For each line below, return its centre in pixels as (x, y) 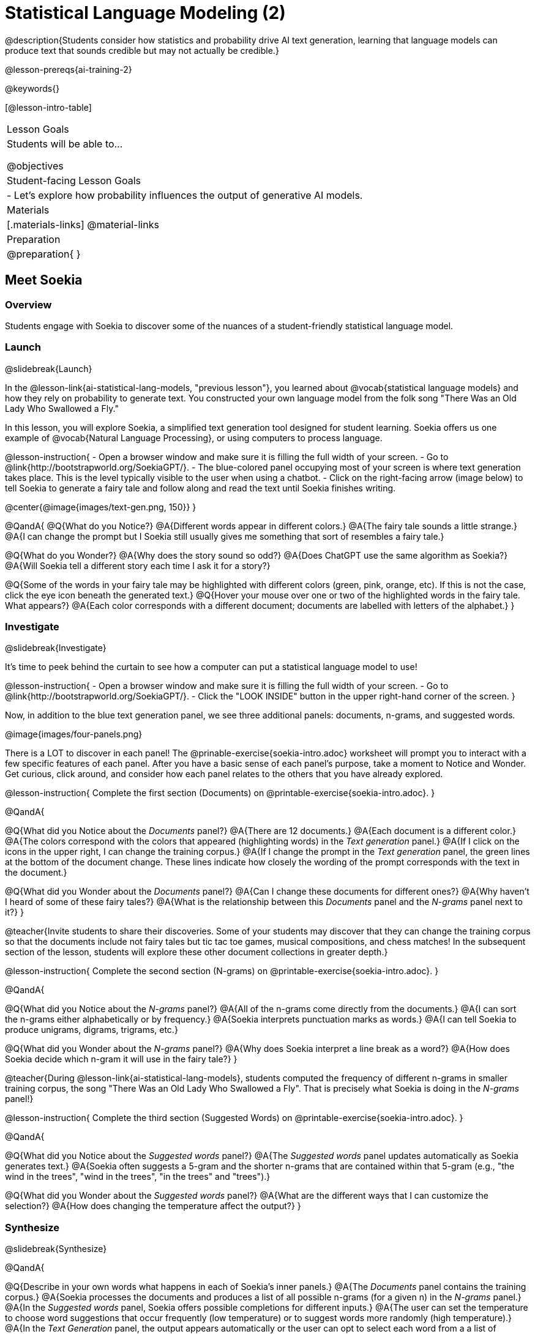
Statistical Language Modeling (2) (145, 13)
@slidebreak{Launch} (49, 368)
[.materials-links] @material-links (83, 224)
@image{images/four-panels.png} (74, 734)
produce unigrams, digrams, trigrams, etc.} (92, 1030)
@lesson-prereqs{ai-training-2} (69, 69)
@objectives (35, 166)
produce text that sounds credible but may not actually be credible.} (142, 50)
